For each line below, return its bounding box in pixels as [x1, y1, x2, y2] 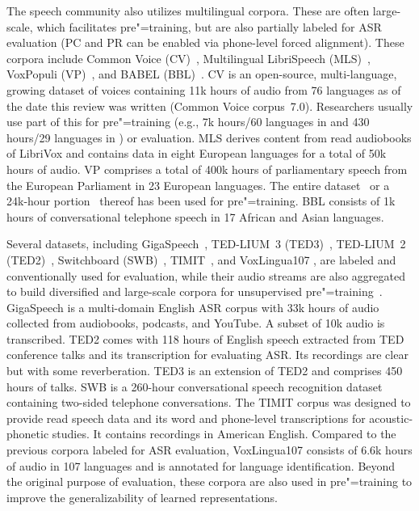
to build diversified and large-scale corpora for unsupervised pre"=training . [6, 283, 383, 300]
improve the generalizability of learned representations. [6, 488, 278, 505]
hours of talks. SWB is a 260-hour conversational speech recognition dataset [6, 378, 383, 395]
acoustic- [369, 409, 413, 426]
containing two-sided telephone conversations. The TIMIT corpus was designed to [6, 394, 411, 411]
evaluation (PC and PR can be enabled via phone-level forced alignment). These [6, 34, 404, 51]
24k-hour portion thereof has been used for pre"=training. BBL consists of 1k [6, 192, 396, 209]
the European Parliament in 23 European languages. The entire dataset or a [6, 176, 390, 193]
